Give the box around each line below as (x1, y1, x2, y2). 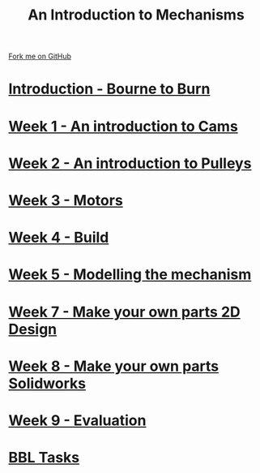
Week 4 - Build (8, 229, 109, 247)
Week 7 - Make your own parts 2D (8, 303, 241, 321)
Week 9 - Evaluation (8, 411, 147, 429)
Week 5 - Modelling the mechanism (8, 265, 252, 284)
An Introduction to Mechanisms (28, 6, 245, 24)
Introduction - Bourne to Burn (8, 80, 211, 98)
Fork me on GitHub (8, 51, 71, 62)
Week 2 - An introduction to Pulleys (8, 154, 252, 172)
